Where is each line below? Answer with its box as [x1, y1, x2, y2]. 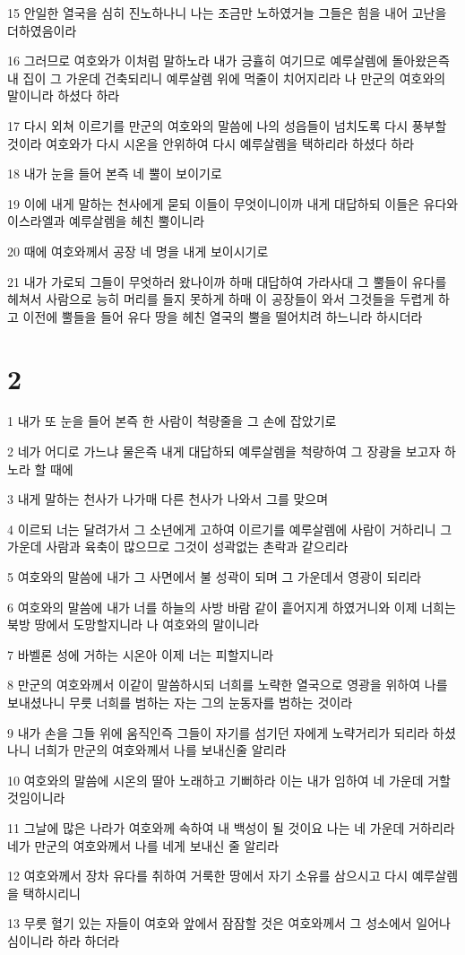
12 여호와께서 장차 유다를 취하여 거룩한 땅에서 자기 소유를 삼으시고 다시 [7, 866, 409, 885]
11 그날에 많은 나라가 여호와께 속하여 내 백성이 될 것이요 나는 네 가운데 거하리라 [7, 818, 455, 837]
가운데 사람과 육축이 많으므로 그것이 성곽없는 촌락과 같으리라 [7, 537, 349, 556]
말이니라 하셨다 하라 [7, 86, 120, 105]
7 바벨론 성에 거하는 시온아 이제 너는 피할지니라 [7, 645, 274, 664]
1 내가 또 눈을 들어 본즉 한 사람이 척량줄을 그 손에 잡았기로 [7, 412, 337, 430]
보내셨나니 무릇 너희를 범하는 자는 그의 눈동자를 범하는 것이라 [7, 692, 353, 711]
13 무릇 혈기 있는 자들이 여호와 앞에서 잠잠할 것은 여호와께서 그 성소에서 [7, 914, 412, 933]
